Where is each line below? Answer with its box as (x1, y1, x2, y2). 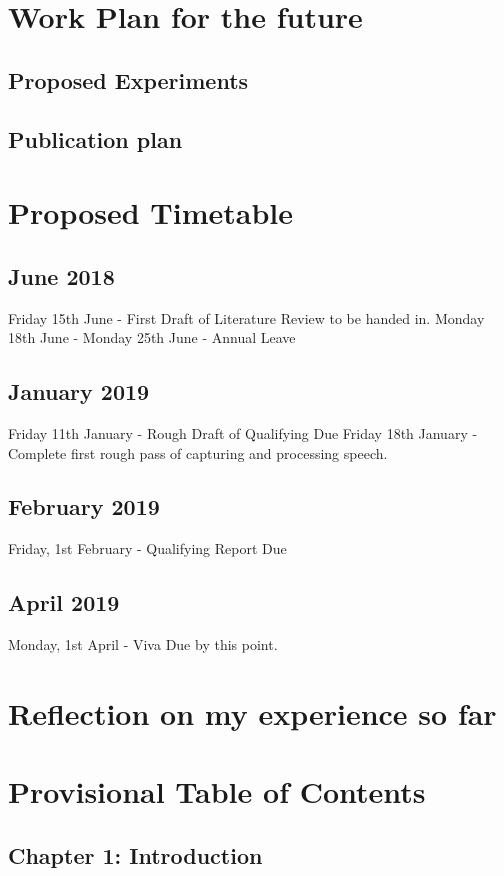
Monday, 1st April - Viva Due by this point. (8, 634, 278, 655)
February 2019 (8, 491, 160, 522)
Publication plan (8, 123, 183, 154)
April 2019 (8, 587, 120, 618)
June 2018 (8, 260, 115, 291)
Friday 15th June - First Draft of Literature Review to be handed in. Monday (8, 307, 485, 328)
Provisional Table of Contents (8, 771, 426, 812)
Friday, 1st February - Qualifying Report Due (8, 538, 287, 559)
